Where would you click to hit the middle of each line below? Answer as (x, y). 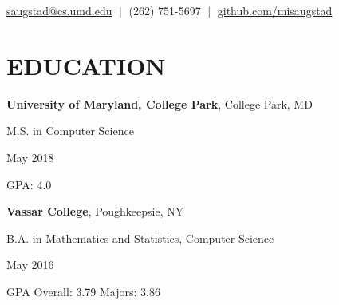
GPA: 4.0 (29, 184)
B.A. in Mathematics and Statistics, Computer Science (140, 238)
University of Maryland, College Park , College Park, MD (160, 103)
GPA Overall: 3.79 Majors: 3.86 (83, 291)
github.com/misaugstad (275, 10)
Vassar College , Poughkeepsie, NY (95, 211)
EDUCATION (86, 65)
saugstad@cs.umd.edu (59, 10)
